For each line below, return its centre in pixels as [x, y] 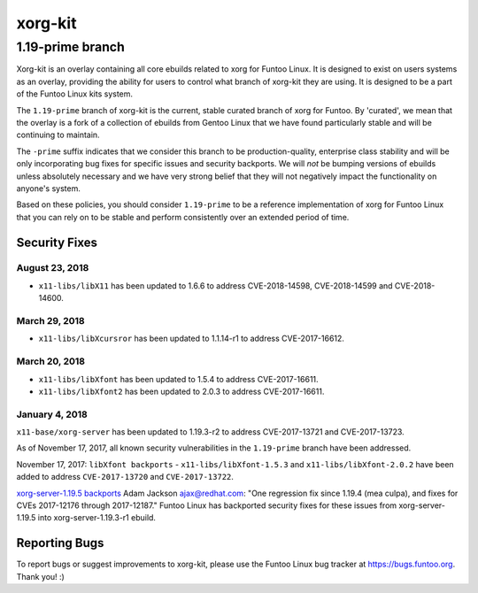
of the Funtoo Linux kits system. [74, 94]
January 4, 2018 [52, 414]
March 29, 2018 [51, 321]
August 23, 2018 [53, 268]
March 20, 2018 [51, 361]
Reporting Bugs [60, 543]
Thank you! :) [41, 576]
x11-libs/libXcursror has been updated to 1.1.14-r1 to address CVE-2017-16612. [192, 339]
